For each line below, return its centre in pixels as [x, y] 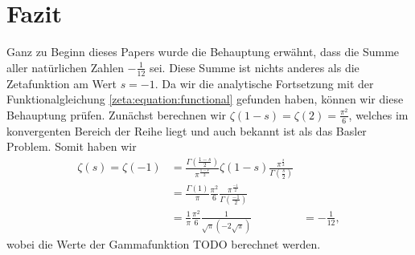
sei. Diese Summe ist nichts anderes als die [254, 67]
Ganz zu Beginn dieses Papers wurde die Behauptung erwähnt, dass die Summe [203, 52]
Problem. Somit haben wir [72, 146]
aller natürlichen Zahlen [65, 67]
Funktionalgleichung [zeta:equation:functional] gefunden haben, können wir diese [205, 99]
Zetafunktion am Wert [62, 83]
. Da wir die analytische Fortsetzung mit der [264, 83]
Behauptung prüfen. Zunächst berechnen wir [117, 114]
